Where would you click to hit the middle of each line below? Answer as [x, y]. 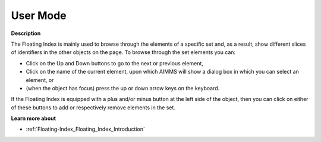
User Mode [39, 15]
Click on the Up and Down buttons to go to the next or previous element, [114, 63]
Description [26, 33]
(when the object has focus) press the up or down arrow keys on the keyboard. [123, 88]
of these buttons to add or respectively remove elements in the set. [93, 108]
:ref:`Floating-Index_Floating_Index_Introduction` [85, 129]
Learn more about [34, 118]
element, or [40, 80]
